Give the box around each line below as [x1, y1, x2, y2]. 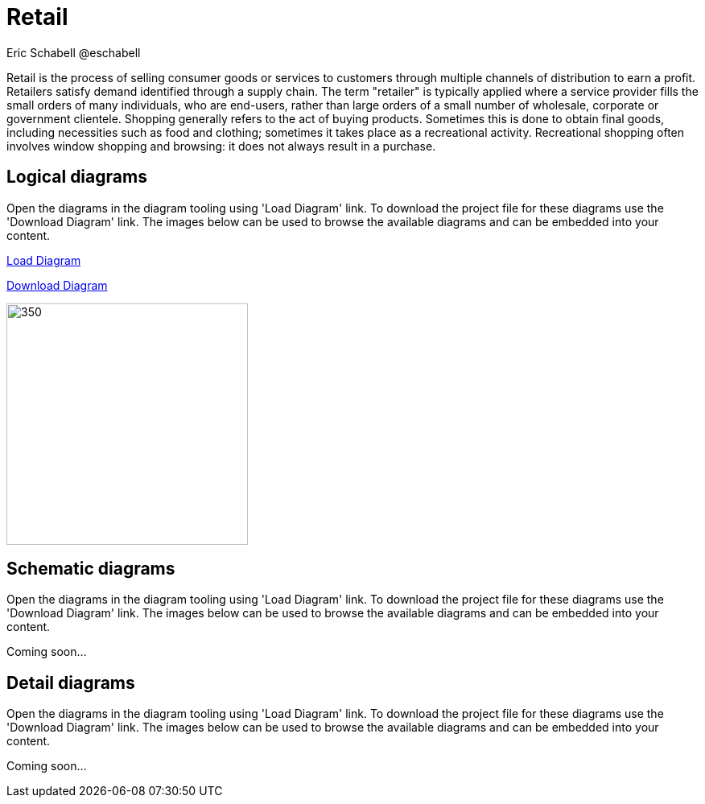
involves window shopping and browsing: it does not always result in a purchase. [6, 138, 436, 153]
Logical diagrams [6, 167, 147, 188]
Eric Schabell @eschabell [6, 45, 141, 60]
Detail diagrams [6, 672, 135, 693]
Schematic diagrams [6, 559, 175, 579]
